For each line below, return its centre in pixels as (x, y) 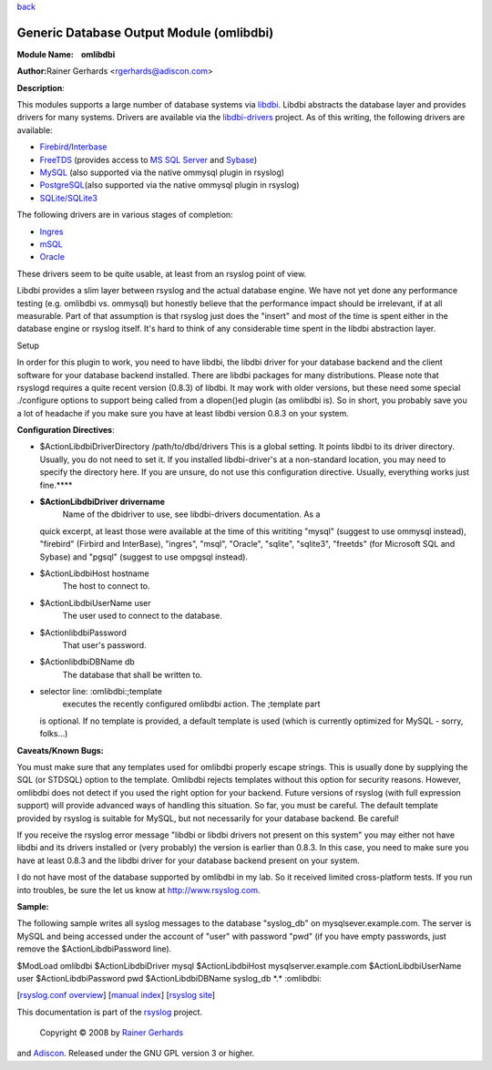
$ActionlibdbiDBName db (87, 662)
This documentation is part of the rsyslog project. (110, 1012)
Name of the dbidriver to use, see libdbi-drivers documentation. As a (191, 514)
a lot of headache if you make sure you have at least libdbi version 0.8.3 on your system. (183, 413)
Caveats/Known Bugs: (60, 750)
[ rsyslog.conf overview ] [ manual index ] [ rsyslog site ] (116, 995)
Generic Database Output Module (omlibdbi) (145, 32)
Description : (41, 87)
